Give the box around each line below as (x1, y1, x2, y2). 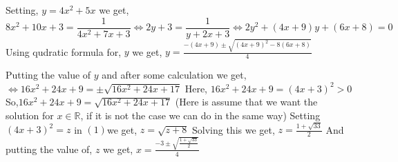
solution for (6, 108, 54, 122)
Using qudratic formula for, (6, 44, 122, 59)
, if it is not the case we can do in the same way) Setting (80, 108, 321, 122)
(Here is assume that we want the (175, 94, 318, 109)
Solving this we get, (192, 122, 275, 136)
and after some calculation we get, (102, 68, 247, 82)
